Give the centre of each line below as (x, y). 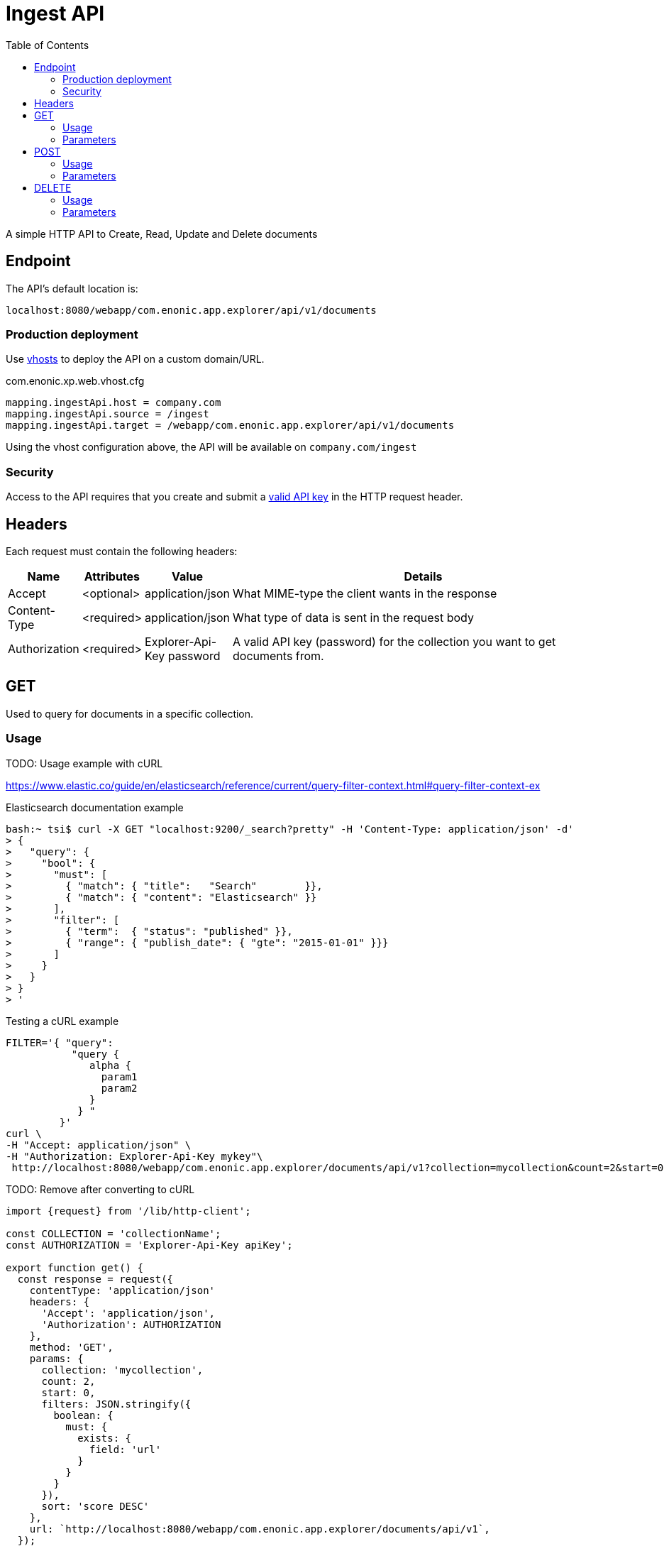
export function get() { (74, 1267)
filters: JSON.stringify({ (116, 1404)
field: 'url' (126, 1449)
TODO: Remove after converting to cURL (100, 1189)
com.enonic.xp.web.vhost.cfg (75, 381)
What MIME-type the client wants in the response (365, 593)
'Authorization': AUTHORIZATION (131, 1324)
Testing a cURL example (62, 1021)
